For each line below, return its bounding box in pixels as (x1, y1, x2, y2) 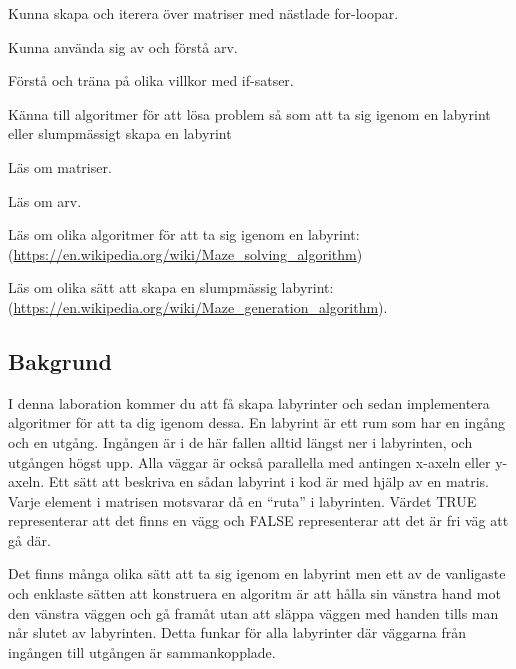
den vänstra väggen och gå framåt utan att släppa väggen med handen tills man (8, 602, 499, 623)
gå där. (8, 529, 51, 550)
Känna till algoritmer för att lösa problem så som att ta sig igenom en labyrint (8, 103, 491, 124)
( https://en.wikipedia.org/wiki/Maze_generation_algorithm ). (8, 296, 388, 317)
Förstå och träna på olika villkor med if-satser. (8, 70, 294, 91)
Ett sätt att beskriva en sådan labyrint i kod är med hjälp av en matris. (48, 471, 489, 492)
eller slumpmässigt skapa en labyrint (8, 123, 232, 144)
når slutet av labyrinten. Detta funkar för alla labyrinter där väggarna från (8, 622, 467, 643)
